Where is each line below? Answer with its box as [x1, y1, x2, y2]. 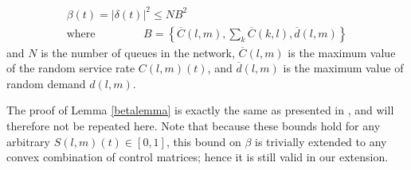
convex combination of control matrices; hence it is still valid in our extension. [6, 149, 389, 165]
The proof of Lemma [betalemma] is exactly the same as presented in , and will [6, 102, 394, 118]
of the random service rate [6, 60, 135, 76]
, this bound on [166, 133, 241, 149]
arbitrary [6, 133, 50, 149]
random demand [6, 75, 86, 91]
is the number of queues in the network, [41, 44, 235, 60]
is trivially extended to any [255, 133, 387, 149]
